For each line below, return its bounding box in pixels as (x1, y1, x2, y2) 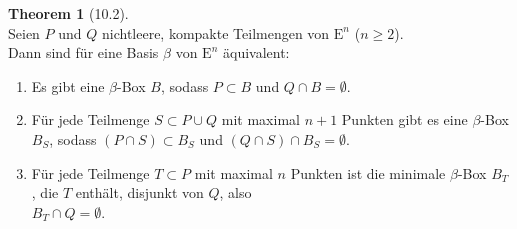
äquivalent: (222, 42, 290, 63)
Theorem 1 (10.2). (8, 3, 129, 23)
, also (219, 182, 252, 203)
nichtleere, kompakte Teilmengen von (101, 22, 330, 43)
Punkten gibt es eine (341, 109, 468, 130)
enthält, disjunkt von (75, 182, 204, 203)
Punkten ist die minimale (290, 162, 446, 183)
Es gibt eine (31, 75, 105, 96)
